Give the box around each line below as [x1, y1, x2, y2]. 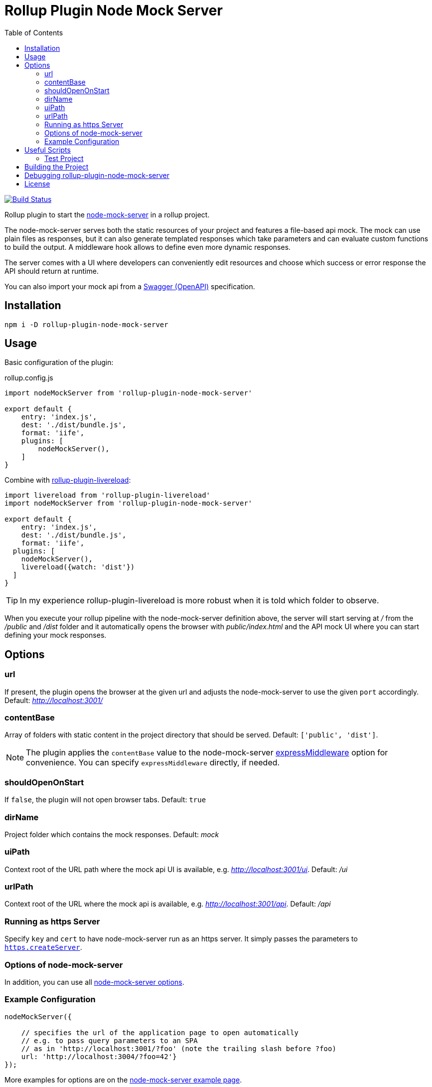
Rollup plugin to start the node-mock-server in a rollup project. [4, 210, 210, 219]
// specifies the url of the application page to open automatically [21, 1028, 299, 1037]
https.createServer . [4, 943, 82, 952]
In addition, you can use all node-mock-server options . [4, 977, 184, 986]
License [24, 179, 50, 188]
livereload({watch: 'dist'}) [21, 563, 135, 571]
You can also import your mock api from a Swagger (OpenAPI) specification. [4, 282, 255, 291]
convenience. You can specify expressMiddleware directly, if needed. [26, 757, 280, 768]
